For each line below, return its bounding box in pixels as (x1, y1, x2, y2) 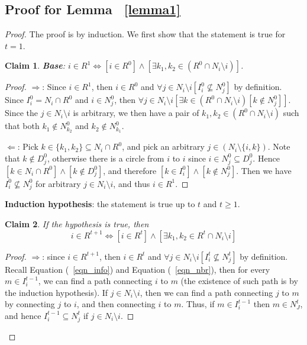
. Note (267, 140, 290, 153)
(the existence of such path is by (180, 275, 298, 287)
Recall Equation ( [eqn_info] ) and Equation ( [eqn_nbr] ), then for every (5, 263, 270, 275)
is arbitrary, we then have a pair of (73, 107, 199, 119)
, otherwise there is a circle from (47, 151, 164, 164)
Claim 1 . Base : (5, 59, 66, 72)
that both (5, 120, 40, 132)
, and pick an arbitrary (122, 140, 205, 153)
